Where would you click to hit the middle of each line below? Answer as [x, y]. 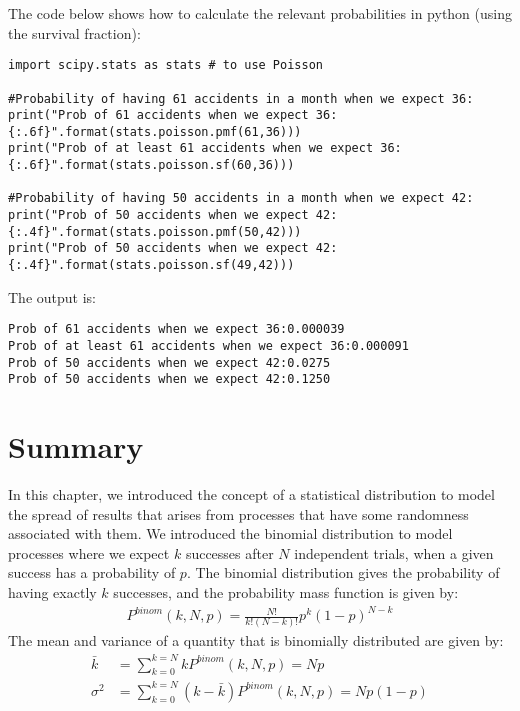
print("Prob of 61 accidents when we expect [158, 115]
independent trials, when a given [394, 552]
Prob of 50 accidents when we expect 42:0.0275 [169, 362]
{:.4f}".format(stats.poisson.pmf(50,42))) [155, 231]
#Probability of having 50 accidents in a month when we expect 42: [241, 198]
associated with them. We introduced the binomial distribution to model [230, 533]
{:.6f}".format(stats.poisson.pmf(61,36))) [155, 131]
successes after [229, 552]
